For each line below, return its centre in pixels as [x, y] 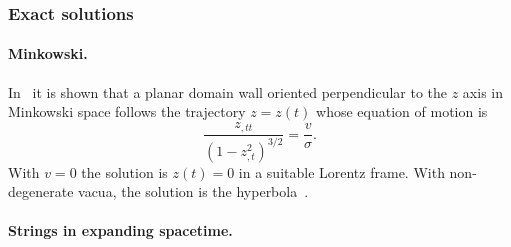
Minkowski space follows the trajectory [127, 111]
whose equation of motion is [402, 111]
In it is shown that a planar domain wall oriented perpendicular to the [228, 91]
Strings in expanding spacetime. [120, 230]
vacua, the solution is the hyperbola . [193, 191]
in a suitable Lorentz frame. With [341, 171]
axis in [483, 91]
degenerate [41, 191]
